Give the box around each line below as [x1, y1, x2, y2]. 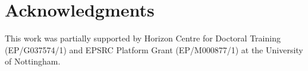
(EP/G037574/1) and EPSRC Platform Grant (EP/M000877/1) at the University [5, 43, 303, 56]
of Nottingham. [5, 55, 61, 67]
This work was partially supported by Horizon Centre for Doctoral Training [5, 32, 281, 44]
